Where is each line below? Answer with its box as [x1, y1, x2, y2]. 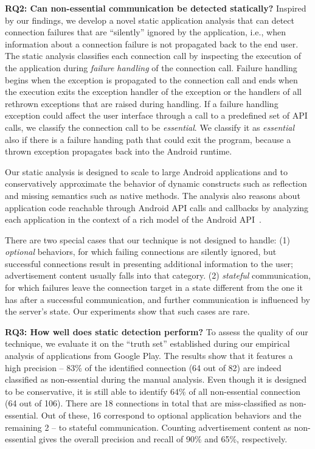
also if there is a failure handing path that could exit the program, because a [5, 133, 291, 145]
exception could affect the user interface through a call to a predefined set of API [5, 109, 308, 122]
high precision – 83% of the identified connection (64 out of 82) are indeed [5, 361, 282, 374]
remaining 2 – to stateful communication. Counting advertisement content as [5, 420, 291, 433]
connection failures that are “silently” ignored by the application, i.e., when [5, 26, 286, 38]
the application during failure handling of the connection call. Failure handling [5, 61, 297, 74]
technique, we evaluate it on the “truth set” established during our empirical [5, 337, 290, 350]
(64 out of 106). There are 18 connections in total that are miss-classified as [5, 397, 287, 409]
